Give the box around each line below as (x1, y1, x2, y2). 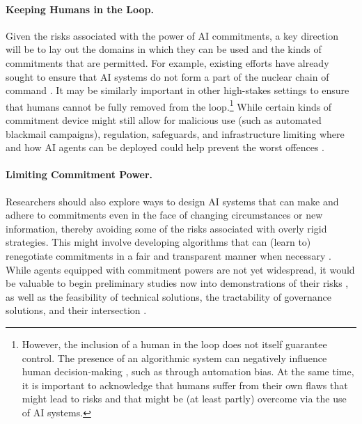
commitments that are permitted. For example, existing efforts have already (6, 55, 329, 70)
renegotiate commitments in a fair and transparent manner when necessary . (6, 248, 331, 262)
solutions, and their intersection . (6, 303, 147, 317)
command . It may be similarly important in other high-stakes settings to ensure (6, 83, 349, 97)
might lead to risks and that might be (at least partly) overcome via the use (22, 391, 347, 406)
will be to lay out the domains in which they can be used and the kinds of (6, 42, 322, 56)
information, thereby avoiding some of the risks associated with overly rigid (6, 221, 327, 235)
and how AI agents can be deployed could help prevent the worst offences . (6, 140, 324, 155)
